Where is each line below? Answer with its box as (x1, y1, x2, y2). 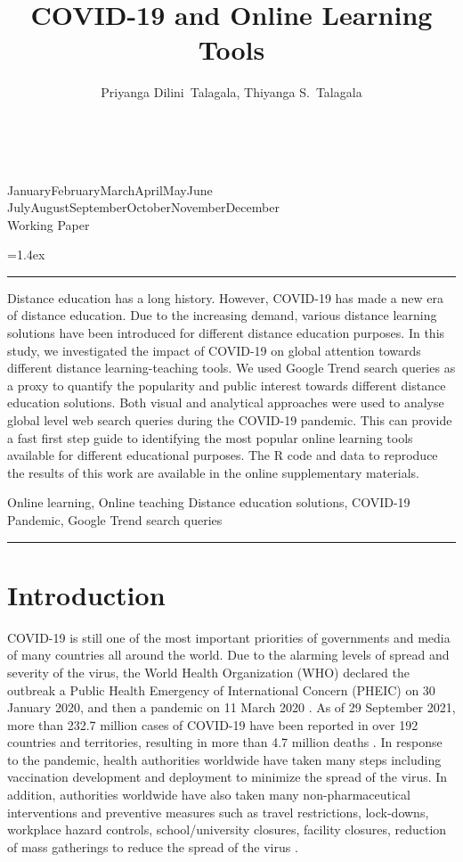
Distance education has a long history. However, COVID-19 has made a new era (7, 288, 443, 307)
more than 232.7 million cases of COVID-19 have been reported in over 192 (7, 715, 418, 734)
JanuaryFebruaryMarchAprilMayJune (7, 180, 213, 199)
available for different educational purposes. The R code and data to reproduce (7, 446, 438, 464)
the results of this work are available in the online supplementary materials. (7, 463, 419, 481)
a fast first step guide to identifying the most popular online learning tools (7, 428, 413, 447)
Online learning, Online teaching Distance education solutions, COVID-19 (7, 493, 410, 512)
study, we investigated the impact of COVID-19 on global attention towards (7, 341, 421, 359)
